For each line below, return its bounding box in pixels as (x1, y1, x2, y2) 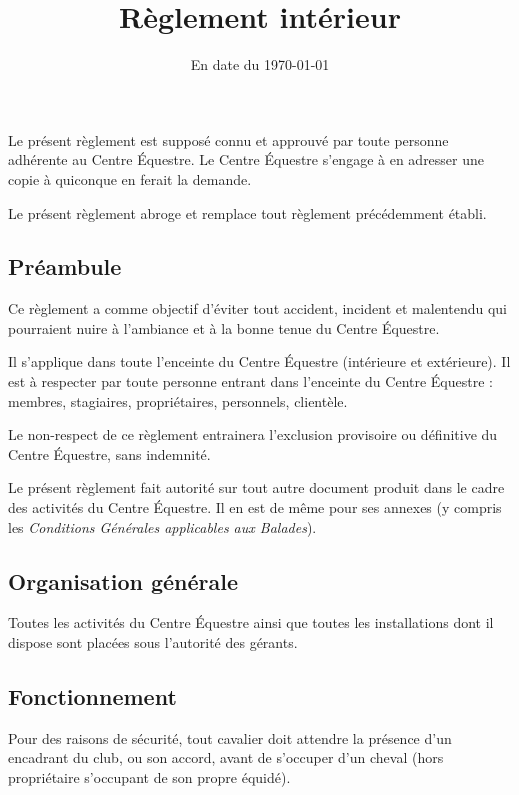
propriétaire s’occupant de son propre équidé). (8, 767, 291, 788)
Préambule (8, 251, 122, 282)
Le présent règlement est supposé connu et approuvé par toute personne (8, 129, 449, 150)
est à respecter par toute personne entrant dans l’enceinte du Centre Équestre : (8, 371, 493, 392)
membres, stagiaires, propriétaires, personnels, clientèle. (8, 390, 348, 411)
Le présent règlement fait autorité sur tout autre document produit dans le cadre (8, 477, 505, 498)
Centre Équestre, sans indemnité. (8, 443, 211, 464)
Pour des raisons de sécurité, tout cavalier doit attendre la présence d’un (8, 727, 452, 748)
